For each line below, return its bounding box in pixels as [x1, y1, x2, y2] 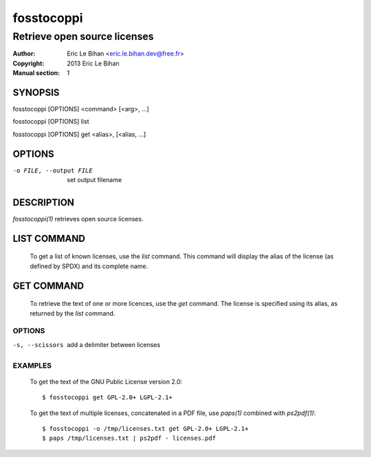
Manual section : [12, 69, 60, 77]
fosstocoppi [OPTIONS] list [12, 118, 89, 126]
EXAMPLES [12, 361, 52, 370]
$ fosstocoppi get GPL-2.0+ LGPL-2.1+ [42, 394, 173, 401]
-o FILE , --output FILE [12, 166, 93, 175]
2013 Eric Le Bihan [67, 59, 120, 67]
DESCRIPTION [12, 197, 75, 208]
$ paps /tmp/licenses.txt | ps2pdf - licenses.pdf [42, 434, 216, 443]
